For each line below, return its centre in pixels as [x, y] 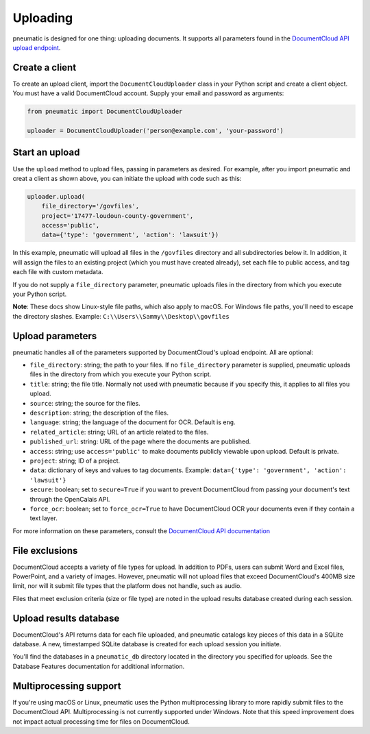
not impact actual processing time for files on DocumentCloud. [101, 721]
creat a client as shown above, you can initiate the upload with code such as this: [127, 178]
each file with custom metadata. [58, 272]
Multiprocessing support [67, 686]
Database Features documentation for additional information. [99, 666]
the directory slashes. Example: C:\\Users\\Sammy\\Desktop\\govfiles [121, 316]
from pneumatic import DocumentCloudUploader [105, 112]
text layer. [44, 518]
